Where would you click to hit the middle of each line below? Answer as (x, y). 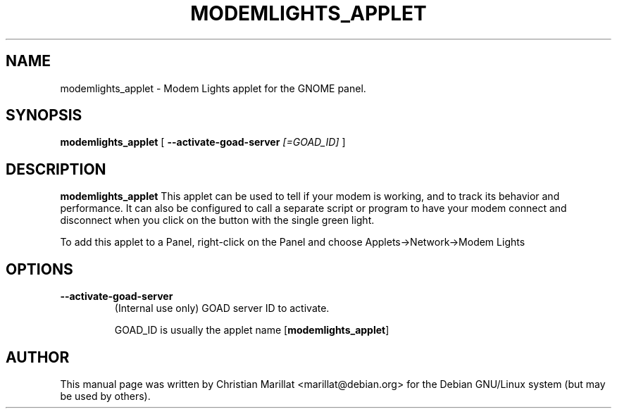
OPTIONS (39, 269)
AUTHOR (38, 357)
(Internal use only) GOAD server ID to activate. (222, 308)
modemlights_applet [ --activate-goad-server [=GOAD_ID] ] (203, 142)
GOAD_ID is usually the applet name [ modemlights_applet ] (252, 330)
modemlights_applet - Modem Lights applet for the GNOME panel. (213, 88)
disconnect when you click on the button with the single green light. (217, 220)
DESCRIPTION (56, 169)
